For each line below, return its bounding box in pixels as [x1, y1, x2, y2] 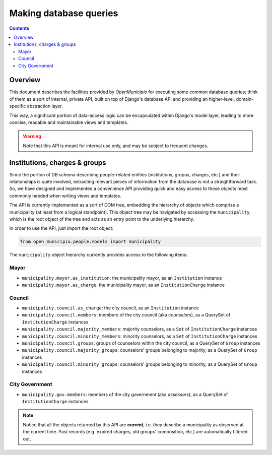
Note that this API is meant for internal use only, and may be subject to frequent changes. [23, 143, 209, 149]
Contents [9, 25, 30, 31]
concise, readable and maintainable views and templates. [9, 119, 128, 125]
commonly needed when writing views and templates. [9, 192, 122, 199]
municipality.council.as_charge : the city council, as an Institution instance [22, 305, 199, 311]
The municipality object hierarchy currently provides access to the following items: [9, 252, 188, 258]
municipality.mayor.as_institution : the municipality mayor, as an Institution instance [22, 275, 222, 281]
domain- [236, 96, 254, 102]
